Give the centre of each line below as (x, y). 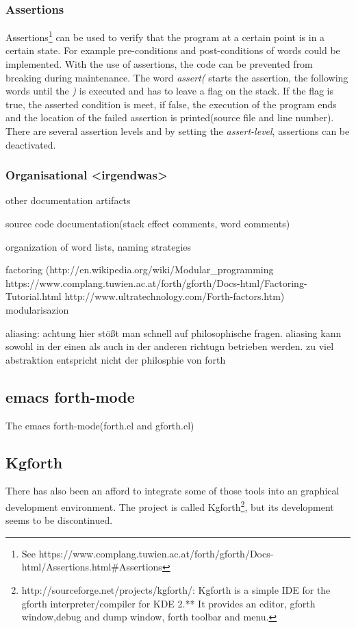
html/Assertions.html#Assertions (92, 567)
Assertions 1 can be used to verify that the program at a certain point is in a (165, 36)
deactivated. (31, 144)
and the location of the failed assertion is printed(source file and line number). (170, 117)
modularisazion (37, 310)
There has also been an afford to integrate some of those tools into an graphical (173, 491)
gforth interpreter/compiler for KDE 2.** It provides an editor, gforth (168, 603)
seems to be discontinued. (59, 520)
